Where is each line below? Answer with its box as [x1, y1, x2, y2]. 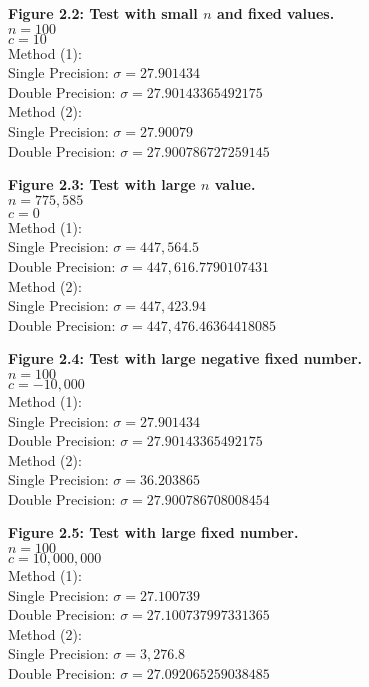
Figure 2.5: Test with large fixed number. [8, 522, 299, 543]
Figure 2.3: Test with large [8, 174, 196, 195]
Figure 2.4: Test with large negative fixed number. [8, 348, 363, 369]
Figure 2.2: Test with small [8, 3, 198, 23]
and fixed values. [216, 3, 335, 23]
